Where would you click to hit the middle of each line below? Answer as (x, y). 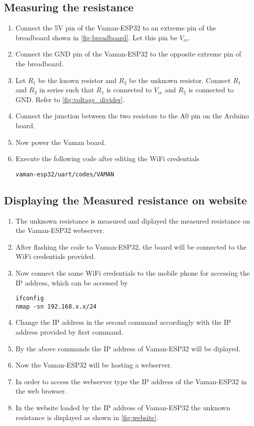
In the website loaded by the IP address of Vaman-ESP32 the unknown (123, 408)
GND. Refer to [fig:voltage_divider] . (70, 99)
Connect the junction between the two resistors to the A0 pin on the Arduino (132, 116)
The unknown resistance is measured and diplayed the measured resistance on (133, 220)
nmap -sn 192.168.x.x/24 (56, 306)
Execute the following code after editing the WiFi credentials (107, 158)
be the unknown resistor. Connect (180, 80)
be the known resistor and (77, 80)
